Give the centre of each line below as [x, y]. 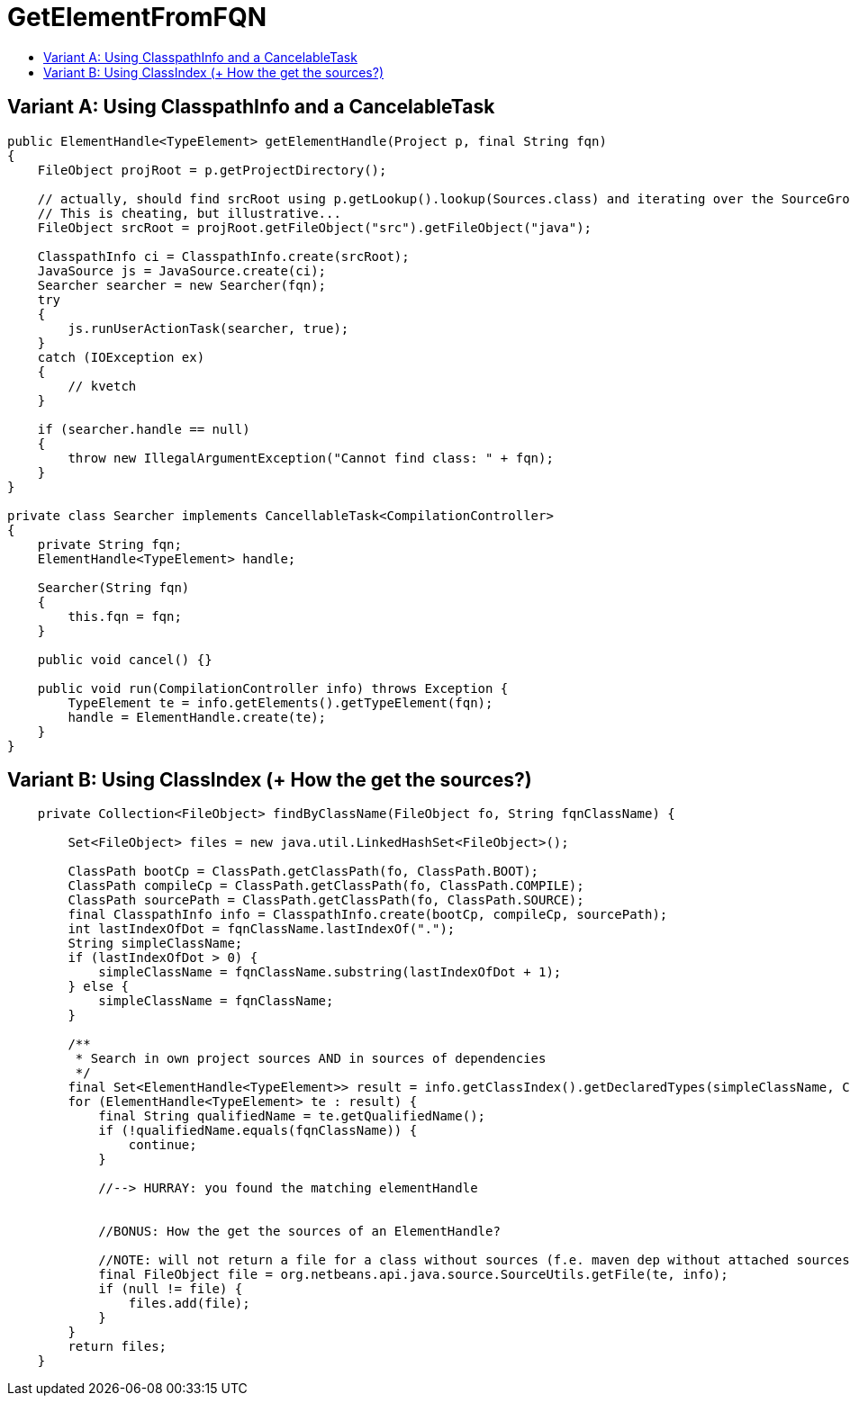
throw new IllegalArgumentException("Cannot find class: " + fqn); [311, 458]
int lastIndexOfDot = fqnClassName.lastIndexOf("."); [262, 929]
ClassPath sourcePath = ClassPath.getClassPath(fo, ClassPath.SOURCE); [326, 900]
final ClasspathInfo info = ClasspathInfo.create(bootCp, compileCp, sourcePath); [368, 915]
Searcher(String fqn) [113, 587]
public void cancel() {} [125, 659]
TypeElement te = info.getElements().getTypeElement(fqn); [280, 702]
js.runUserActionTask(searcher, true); [208, 328]
